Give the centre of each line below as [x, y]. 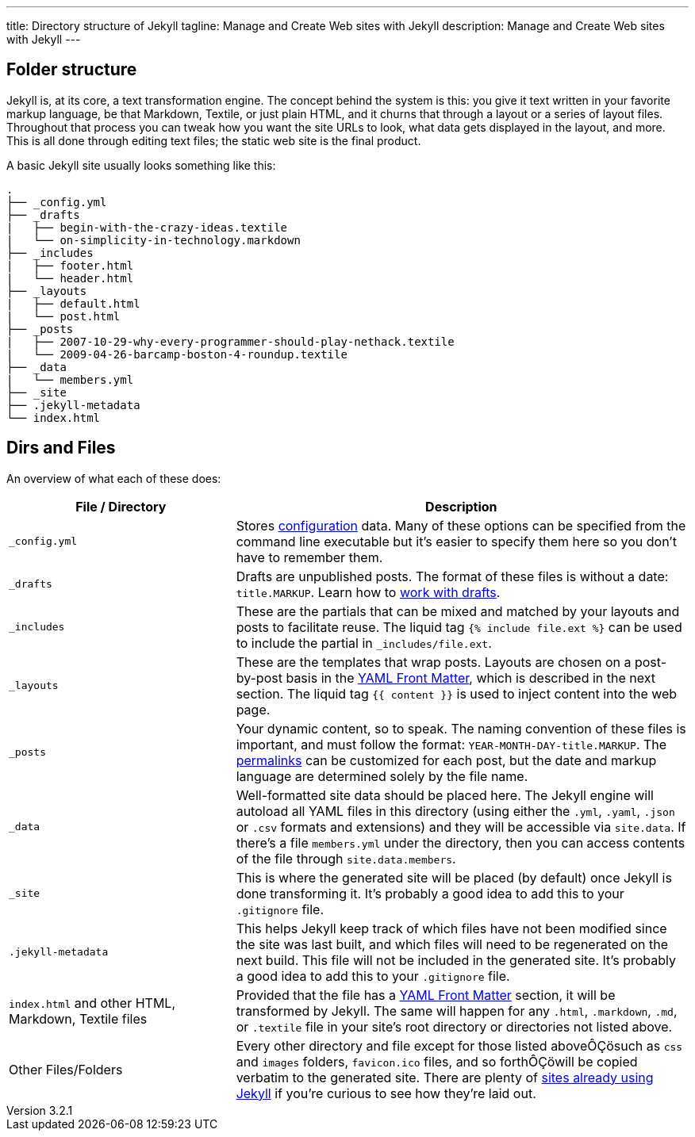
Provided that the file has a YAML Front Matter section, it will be [426, 995]
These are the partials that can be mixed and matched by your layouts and [458, 611]
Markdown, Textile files [78, 1018]
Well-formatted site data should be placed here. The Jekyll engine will [445, 795]
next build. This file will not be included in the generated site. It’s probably [456, 960]
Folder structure [72, 70]
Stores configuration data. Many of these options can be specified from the [461, 525]
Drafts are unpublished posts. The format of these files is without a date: [452, 576]
